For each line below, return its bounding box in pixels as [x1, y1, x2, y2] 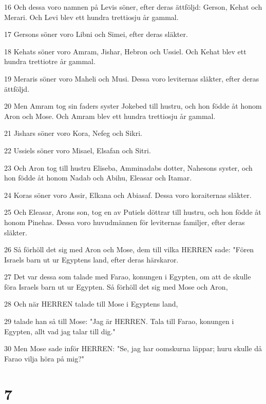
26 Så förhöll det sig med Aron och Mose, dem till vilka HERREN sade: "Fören [4, 244, 254, 255]
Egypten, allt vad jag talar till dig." [4, 326, 116, 336]
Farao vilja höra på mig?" [4, 353, 85, 363]
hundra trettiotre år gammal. [4, 56, 96, 67]
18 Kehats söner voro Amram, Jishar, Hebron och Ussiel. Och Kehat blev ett [4, 46, 246, 56]
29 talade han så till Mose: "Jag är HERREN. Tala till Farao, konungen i [4, 316, 234, 327]
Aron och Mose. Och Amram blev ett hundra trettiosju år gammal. [4, 110, 216, 121]
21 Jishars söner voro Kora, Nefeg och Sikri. [4, 128, 142, 138]
